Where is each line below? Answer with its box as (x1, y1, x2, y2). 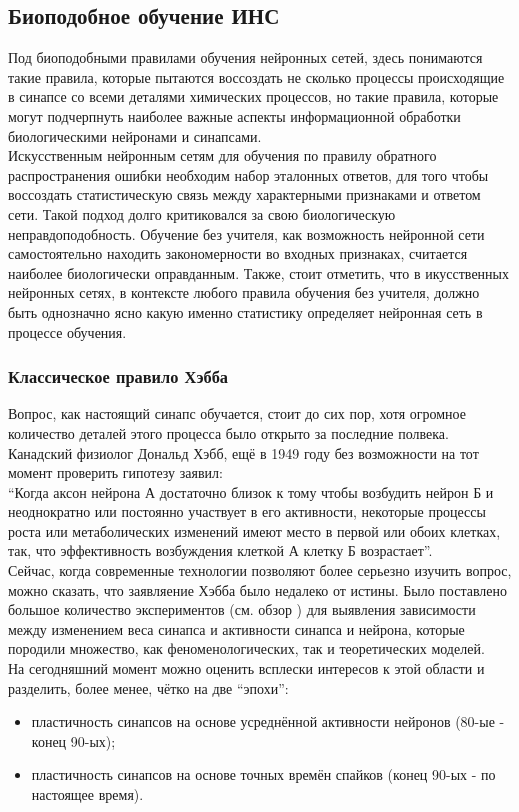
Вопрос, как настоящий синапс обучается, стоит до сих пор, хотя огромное (8, 403, 466, 424)
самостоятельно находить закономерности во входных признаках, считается (8, 243, 468, 264)
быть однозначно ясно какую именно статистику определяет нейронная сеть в (8, 301, 483, 322)
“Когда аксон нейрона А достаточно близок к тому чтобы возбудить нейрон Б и (8, 481, 494, 502)
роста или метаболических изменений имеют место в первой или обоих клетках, (8, 520, 501, 541)
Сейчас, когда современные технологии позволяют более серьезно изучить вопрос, (8, 560, 512, 581)
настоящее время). (31, 784, 144, 805)
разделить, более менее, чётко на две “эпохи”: (8, 677, 289, 698)
